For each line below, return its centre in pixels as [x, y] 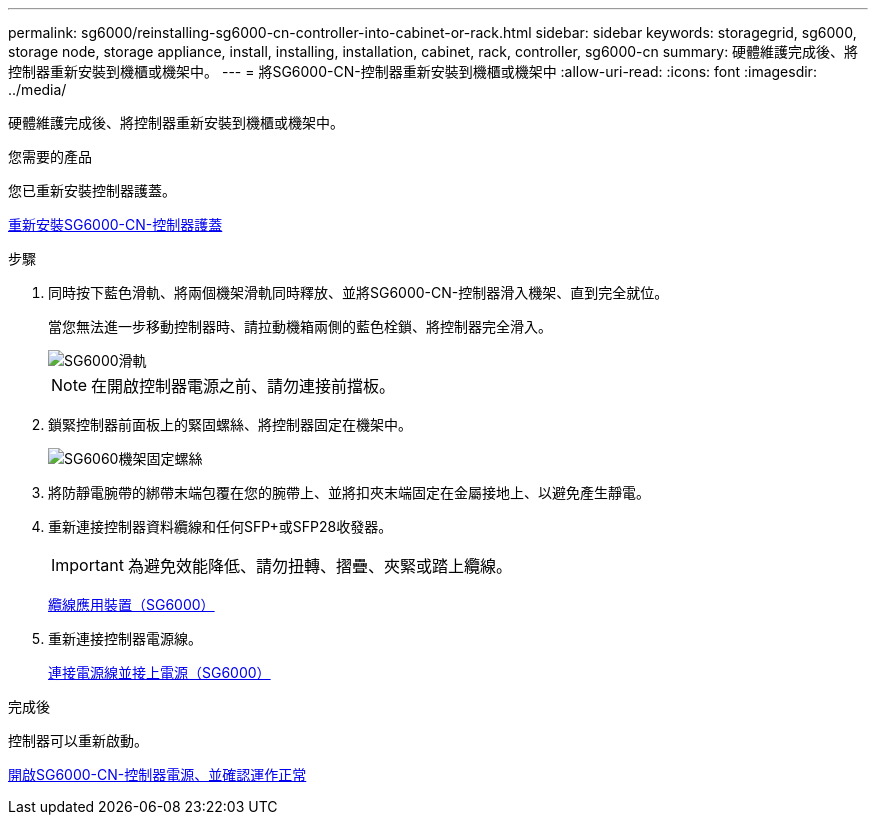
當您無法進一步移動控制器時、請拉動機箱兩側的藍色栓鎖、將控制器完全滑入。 [300, 326]
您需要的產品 [50, 156]
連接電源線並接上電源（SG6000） [159, 672]
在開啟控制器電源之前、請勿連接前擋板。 [243, 386]
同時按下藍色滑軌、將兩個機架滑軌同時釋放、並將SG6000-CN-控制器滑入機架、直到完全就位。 [358, 292]
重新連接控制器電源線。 [125, 638]
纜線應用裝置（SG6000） [131, 604]
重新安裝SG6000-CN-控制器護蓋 [115, 224]
